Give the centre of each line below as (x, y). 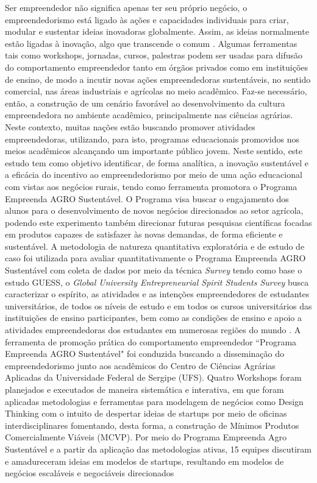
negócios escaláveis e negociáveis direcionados (90, 473)
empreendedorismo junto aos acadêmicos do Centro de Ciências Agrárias (140, 365)
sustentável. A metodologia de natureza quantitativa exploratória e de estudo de (155, 246)
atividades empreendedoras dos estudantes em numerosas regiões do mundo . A (153, 330)
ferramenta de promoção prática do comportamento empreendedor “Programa (151, 341)
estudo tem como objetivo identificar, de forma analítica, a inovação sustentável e (157, 162)
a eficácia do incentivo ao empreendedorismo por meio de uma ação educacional (154, 175)
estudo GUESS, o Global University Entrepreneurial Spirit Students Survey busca (157, 282)
